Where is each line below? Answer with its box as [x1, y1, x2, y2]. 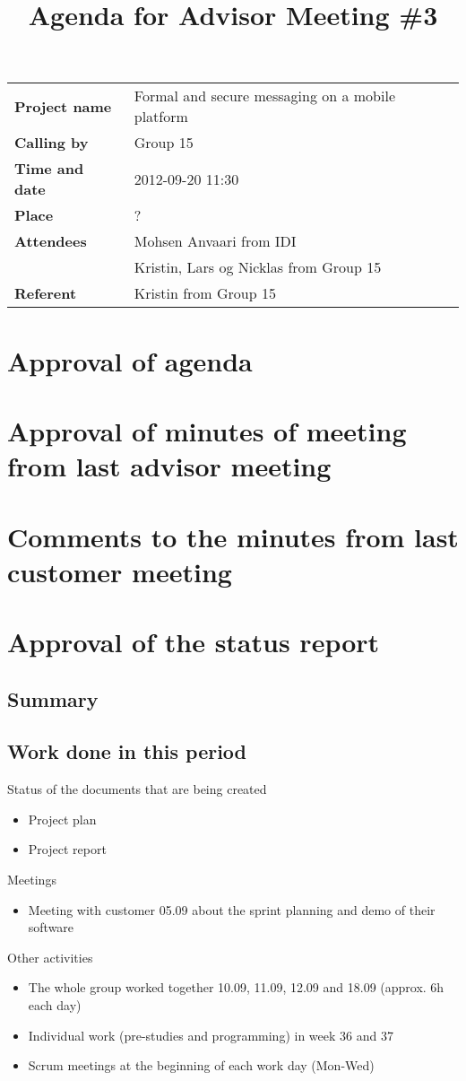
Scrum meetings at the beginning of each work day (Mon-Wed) [28, 1056, 375, 1075]
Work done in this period [7, 737, 247, 765]
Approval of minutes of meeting [7, 412, 407, 449]
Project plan [28, 809, 97, 828]
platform [134, 106, 188, 127]
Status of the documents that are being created [7, 780, 267, 798]
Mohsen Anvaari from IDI [134, 231, 297, 252]
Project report [28, 840, 107, 859]
